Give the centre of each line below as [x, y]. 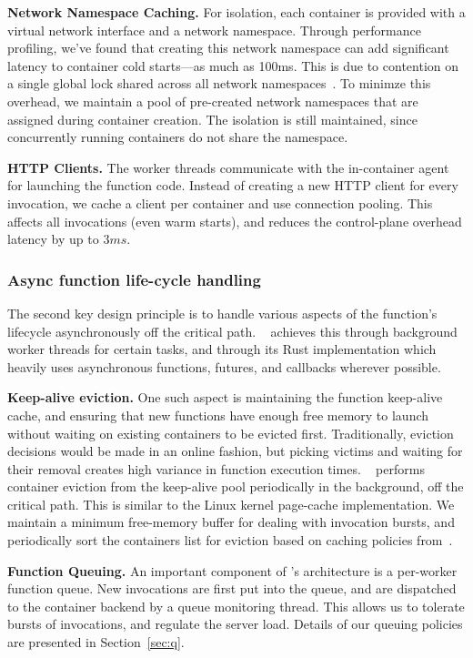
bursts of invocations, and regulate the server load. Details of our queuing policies [235, 624]
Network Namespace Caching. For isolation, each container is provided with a [236, 12]
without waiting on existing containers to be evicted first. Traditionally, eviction [231, 433]
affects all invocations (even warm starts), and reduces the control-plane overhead [235, 221]
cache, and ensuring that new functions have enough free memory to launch [218, 415]
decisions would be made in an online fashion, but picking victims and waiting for [235, 451]
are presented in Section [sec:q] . [96, 642]
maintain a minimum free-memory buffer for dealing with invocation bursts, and [231, 522]
